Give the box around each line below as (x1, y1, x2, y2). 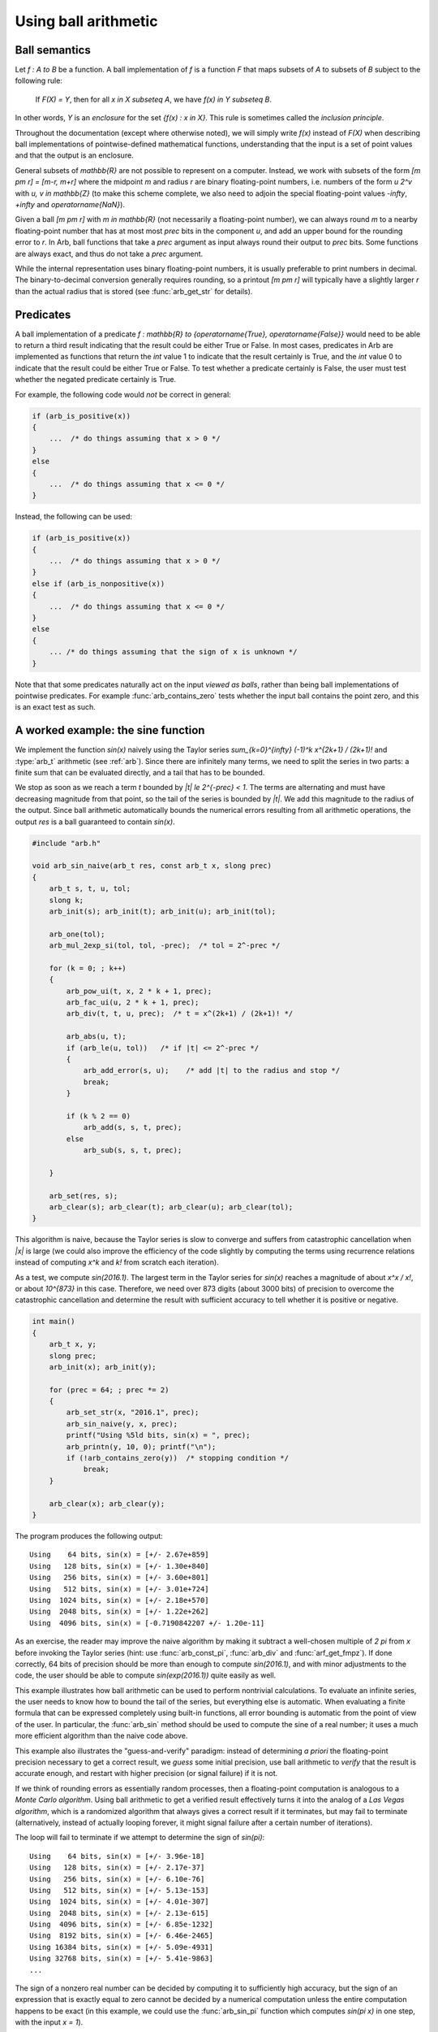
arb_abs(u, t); (66, 1032, 127, 1041)
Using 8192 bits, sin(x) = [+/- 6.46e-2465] (29, 1931, 214, 1940)
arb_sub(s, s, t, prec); (83, 1146, 182, 1155)
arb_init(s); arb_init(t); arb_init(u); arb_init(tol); (49, 906, 277, 916)
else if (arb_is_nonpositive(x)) (32, 579, 165, 588)
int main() (32, 1317, 75, 1326)
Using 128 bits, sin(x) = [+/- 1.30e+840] (29, 1561, 210, 1570)
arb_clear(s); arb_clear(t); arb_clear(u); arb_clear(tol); (49, 1203, 294, 1212)
